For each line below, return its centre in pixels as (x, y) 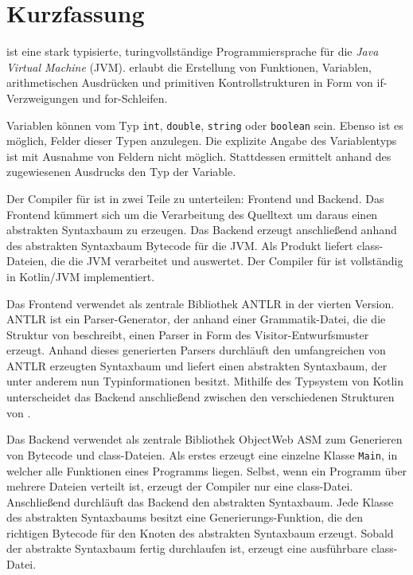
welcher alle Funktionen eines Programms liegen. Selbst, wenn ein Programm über (207, 470)
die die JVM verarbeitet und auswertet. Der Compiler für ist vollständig (227, 261)
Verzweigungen (43, 98)
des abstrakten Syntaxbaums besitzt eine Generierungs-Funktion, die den (185, 517)
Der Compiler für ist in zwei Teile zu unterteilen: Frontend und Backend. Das (195, 198)
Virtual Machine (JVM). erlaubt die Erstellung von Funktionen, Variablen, (189, 66)
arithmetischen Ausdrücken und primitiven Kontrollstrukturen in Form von (190, 82)
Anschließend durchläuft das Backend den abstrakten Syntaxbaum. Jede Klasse (200, 501)
